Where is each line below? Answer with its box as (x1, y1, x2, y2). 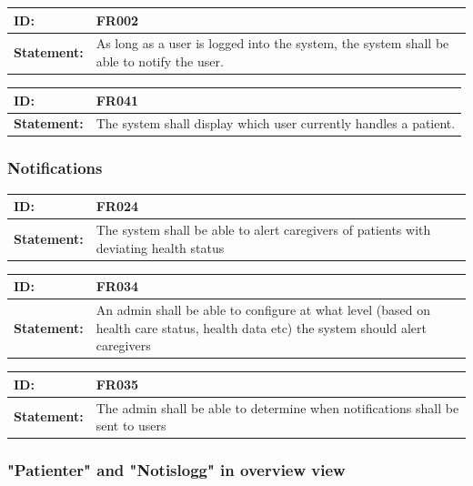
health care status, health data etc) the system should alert (96, 318, 427, 337)
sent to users (96, 416, 166, 435)
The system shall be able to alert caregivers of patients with (96, 220, 431, 239)
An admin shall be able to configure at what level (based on (96, 300, 430, 319)
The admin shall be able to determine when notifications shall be (96, 398, 459, 417)
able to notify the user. (96, 51, 224, 70)
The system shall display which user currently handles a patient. (96, 114, 456, 133)
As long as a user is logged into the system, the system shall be (96, 34, 449, 53)
